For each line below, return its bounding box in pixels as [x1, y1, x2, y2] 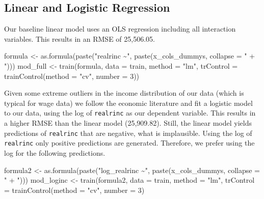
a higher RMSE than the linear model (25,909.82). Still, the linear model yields [4, 118, 252, 128]
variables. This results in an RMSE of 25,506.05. [4, 33, 155, 44]
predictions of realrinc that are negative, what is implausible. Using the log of [4, 127, 252, 138]
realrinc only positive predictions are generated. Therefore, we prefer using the [4, 137, 255, 148]
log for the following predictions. [4, 147, 105, 158]
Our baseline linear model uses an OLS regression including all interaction [4, 23, 236, 34]
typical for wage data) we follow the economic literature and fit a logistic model [4, 97, 253, 108]
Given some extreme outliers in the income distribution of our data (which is [4, 88, 244, 98]
